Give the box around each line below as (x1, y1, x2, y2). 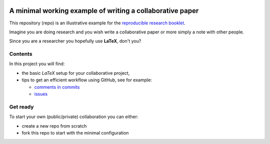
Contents (9, 50, 32, 57)
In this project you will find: (9, 61, 65, 67)
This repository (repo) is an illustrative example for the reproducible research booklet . (9, 20, 186, 26)
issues (34, 91, 47, 97)
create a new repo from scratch (21, 123, 87, 129)
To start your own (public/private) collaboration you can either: (9, 114, 138, 120)
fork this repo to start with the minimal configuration (21, 130, 129, 136)
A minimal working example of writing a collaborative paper (9, 6, 199, 15)
